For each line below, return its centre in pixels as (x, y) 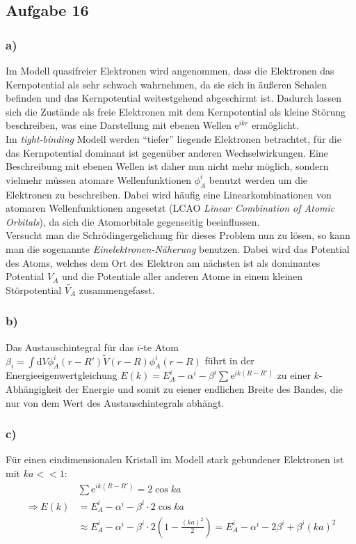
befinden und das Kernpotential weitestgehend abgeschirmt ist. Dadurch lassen (174, 98)
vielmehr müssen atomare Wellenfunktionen (99, 179)
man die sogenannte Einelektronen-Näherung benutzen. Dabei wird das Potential (178, 248)
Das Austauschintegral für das (70, 347)
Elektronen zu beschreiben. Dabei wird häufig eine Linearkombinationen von (169, 194)
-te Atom (159, 347)
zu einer (294, 375)
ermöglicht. (275, 125)
